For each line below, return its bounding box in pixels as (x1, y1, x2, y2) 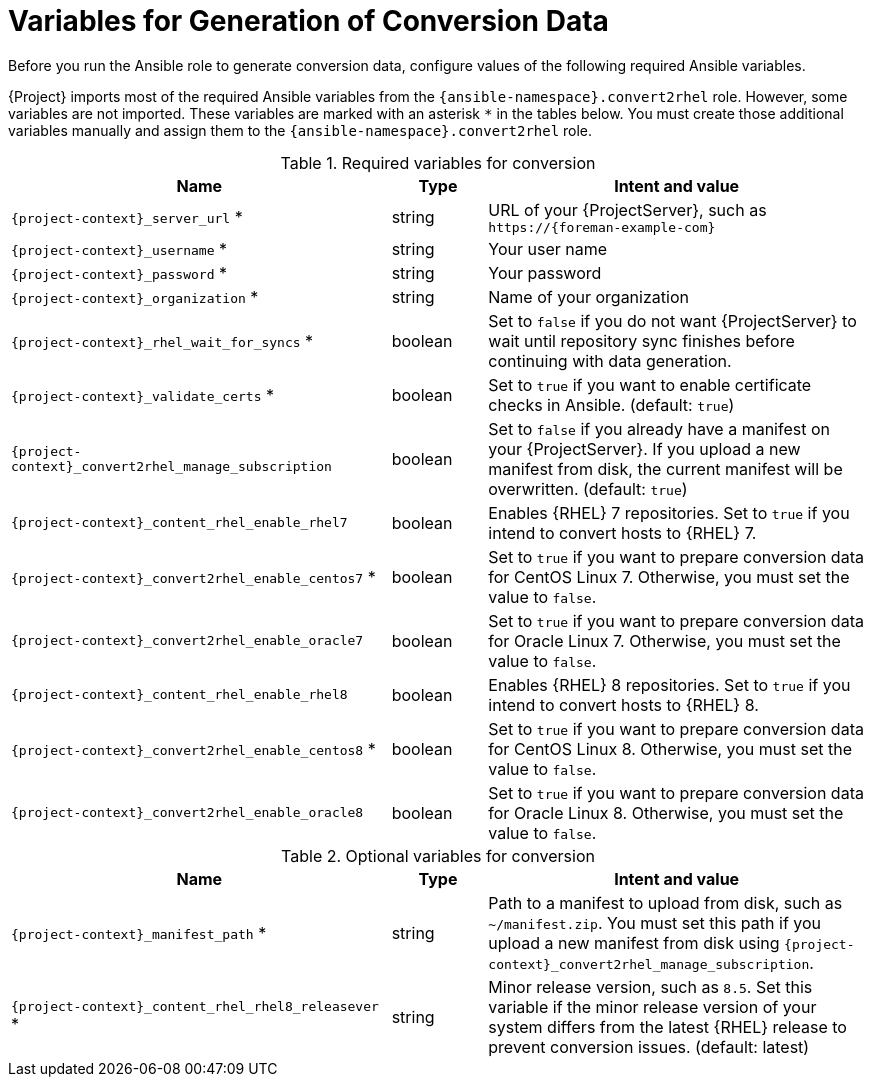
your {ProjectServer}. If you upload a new (488, 438, 801, 459)
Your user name (488, 238, 608, 259)
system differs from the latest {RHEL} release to (488, 1016, 847, 1037)
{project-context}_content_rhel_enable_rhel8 (11, 687, 348, 703)
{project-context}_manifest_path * (11, 922, 267, 943)
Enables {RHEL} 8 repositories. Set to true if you (488, 674, 851, 695)
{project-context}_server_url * (11, 207, 243, 228)
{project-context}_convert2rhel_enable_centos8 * (11, 738, 376, 759)
